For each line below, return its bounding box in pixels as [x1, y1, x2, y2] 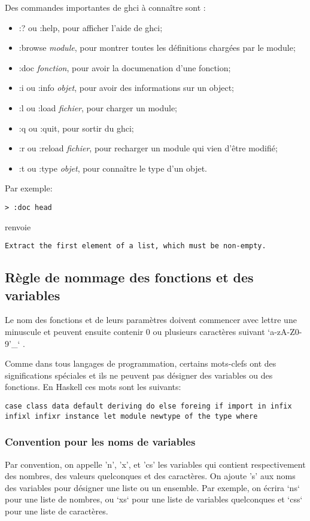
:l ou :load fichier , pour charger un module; [19, 101, 178, 114]
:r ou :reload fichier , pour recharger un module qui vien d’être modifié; [19, 142, 278, 154]
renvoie [5, 220, 31, 233]
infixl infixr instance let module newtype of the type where [5, 412, 258, 421]
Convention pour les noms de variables [5, 434, 196, 449]
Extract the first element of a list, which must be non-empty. [5, 242, 266, 251]
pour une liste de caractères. [5, 504, 108, 517]
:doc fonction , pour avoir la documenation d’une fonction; [19, 61, 231, 74]
